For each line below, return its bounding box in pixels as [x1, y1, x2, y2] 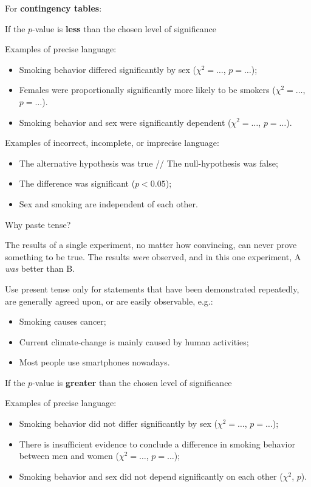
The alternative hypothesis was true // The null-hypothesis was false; [19, 156, 278, 169]
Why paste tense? [5, 218, 71, 230]
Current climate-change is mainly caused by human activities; [19, 335, 249, 348]
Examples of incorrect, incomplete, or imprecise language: [5, 136, 219, 149]
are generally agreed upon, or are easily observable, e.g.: [5, 294, 213, 307]
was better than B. [5, 262, 75, 275]
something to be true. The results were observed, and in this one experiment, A [5, 250, 301, 263]
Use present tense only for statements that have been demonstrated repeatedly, [5, 282, 299, 295]
